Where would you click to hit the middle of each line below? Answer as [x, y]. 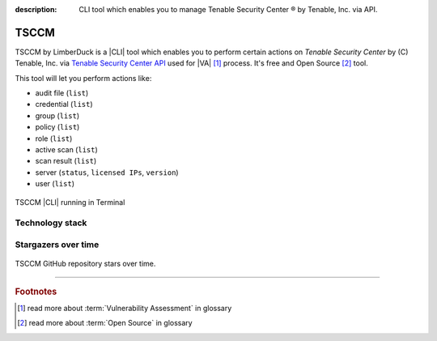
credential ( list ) [64, 104]
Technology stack [51, 223]
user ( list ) [55, 184]
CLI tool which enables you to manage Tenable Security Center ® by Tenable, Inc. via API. [228, 9]
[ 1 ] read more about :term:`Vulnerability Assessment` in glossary [125, 308]
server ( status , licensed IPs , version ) [107, 172]
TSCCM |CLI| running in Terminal [70, 202]
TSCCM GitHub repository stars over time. [85, 264]
